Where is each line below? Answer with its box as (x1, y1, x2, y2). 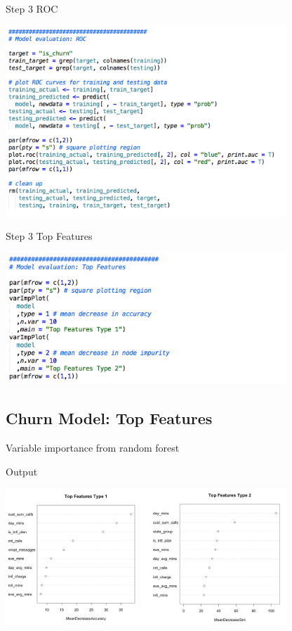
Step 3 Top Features (6, 228, 93, 243)
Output (6, 464, 38, 478)
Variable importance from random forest (6, 440, 180, 454)
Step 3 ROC (6, 1, 58, 15)
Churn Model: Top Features (6, 407, 213, 429)
